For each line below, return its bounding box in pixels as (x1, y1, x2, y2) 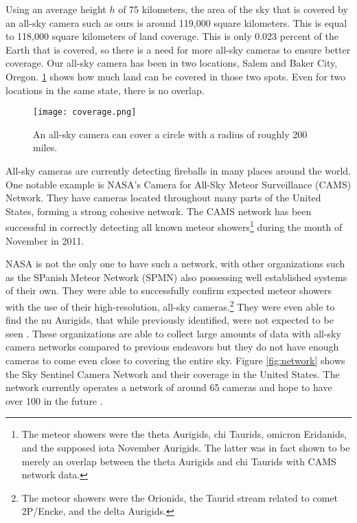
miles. (33, 140, 58, 155)
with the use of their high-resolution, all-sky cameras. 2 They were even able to (5, 298, 335, 313)
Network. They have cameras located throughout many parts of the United (5, 190, 321, 205)
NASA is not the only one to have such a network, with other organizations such (5, 256, 345, 271)
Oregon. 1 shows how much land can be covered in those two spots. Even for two (5, 69, 346, 83)
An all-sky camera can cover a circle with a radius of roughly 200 (33, 126, 308, 141)
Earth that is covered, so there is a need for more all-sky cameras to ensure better (5, 42, 351, 56)
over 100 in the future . (5, 393, 103, 408)
